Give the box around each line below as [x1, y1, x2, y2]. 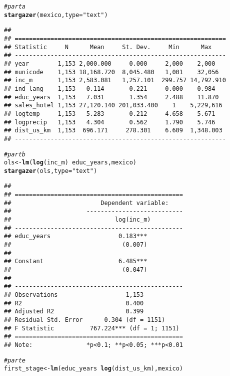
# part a [4, 3, 25, 10]
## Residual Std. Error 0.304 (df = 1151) [4, 316, 165, 323]
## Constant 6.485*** [4, 258, 147, 265]
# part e [4, 356, 25, 364]
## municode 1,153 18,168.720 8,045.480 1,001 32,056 [4, 68, 219, 76]
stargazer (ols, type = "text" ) [4, 167, 97, 174]
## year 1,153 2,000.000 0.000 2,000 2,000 [4, 60, 215, 67]
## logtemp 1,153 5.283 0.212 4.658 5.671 [4, 110, 215, 117]
